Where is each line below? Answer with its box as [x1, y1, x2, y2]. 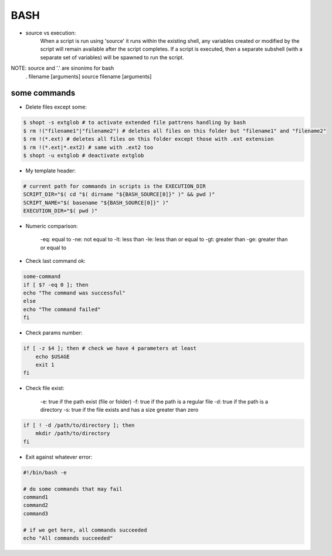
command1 [23, 494, 49, 500]
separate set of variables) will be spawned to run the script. [40, 53, 184, 61]
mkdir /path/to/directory [35, 430, 110, 437]
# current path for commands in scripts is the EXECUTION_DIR [23, 182, 206, 189]
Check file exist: [25, 385, 65, 392]
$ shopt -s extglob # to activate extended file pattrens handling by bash [23, 119, 246, 126]
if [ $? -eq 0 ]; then [23, 282, 89, 288]
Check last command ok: [25, 257, 86, 265]
